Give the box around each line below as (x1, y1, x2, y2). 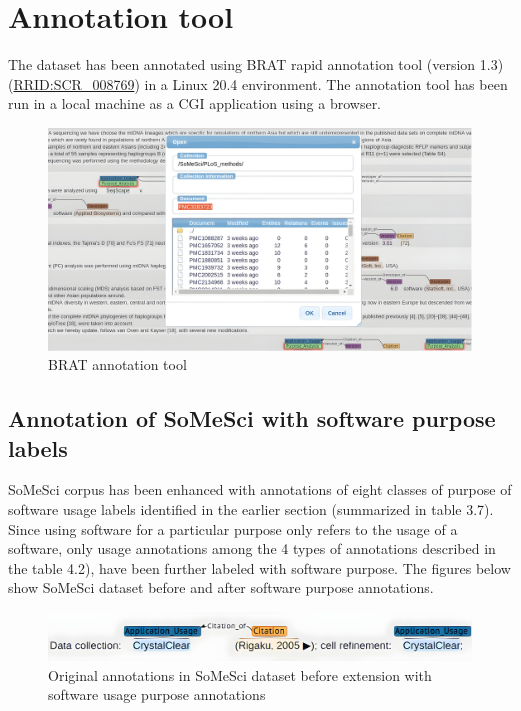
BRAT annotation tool (48, 354, 187, 375)
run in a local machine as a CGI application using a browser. (8, 93, 382, 114)
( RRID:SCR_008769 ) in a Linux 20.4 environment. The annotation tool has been (8, 73, 508, 94)
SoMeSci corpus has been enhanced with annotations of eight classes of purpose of (8, 479, 512, 500)
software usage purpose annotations (48, 684, 266, 705)
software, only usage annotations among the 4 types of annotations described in (8, 538, 496, 559)
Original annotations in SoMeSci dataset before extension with (48, 664, 432, 685)
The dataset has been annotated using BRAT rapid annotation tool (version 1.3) (8, 54, 504, 75)
